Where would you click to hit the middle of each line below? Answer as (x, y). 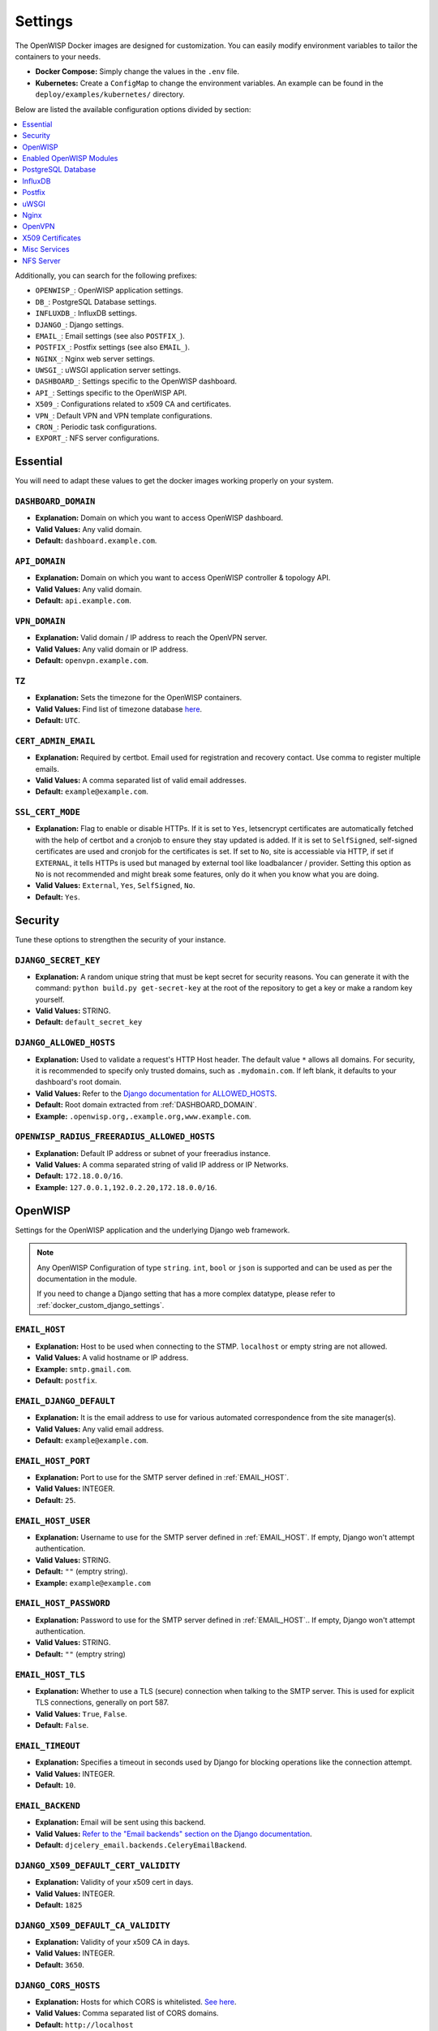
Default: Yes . (58, 897)
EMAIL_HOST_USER (53, 1521)
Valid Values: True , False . (81, 1713)
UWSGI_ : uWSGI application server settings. (108, 370)
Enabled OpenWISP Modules (70, 158)
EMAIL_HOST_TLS (50, 1675)
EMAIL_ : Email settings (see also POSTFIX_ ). (110, 336)
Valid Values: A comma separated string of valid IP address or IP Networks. (162, 1165)
